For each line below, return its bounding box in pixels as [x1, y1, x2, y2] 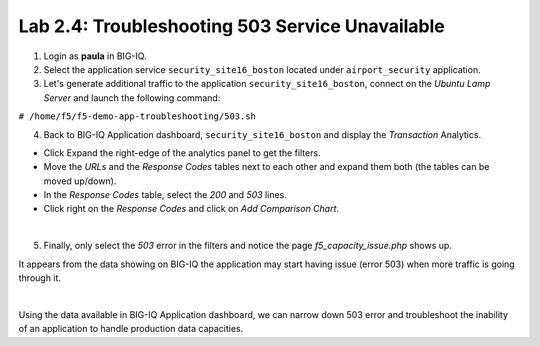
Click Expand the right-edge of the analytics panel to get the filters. [43, 146, 321, 159]
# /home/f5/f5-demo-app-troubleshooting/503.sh [18, 111, 257, 122]
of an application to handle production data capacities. [18, 323, 244, 335]
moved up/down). [43, 175, 117, 187]
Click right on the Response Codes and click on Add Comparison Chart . [43, 203, 340, 215]
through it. [18, 272, 62, 284]
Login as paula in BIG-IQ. [43, 50, 147, 62]
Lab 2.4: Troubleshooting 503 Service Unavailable [18, 15, 445, 37]
